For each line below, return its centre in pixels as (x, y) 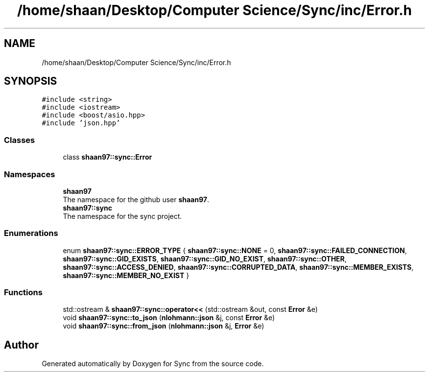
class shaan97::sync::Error (107, 157)
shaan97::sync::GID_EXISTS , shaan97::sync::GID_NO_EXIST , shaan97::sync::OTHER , (205, 258)
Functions (23, 293)
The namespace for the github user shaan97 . (136, 199)
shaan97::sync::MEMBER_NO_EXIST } (126, 275)
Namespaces (30, 174)
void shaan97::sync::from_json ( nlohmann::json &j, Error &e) (164, 326)
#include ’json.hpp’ (81, 123)
